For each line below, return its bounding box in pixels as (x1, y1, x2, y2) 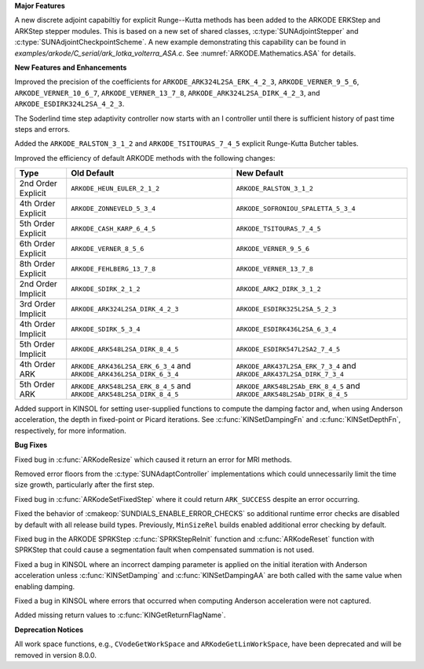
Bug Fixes (14, 440, 48, 450)
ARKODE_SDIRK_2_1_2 (71, 285, 141, 293)
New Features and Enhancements (14, 63, 127, 72)
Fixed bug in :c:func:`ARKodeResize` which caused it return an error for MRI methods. (14, 455, 292, 464)
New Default (236, 168, 284, 179)
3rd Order (19, 299, 56, 310)
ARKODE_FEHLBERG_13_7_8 (71, 264, 156, 273)
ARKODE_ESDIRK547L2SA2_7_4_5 (236, 345, 341, 353)
